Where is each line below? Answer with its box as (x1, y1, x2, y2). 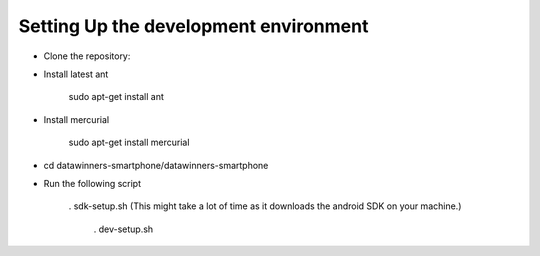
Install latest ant (43, 68, 109, 80)
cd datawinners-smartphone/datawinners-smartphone (43, 159, 269, 171)
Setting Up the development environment (18, 15, 369, 37)
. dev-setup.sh (93, 223, 154, 235)
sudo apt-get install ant (68, 91, 165, 103)
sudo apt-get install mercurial (68, 136, 190, 149)
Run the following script (43, 177, 142, 189)
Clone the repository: (43, 50, 131, 62)
